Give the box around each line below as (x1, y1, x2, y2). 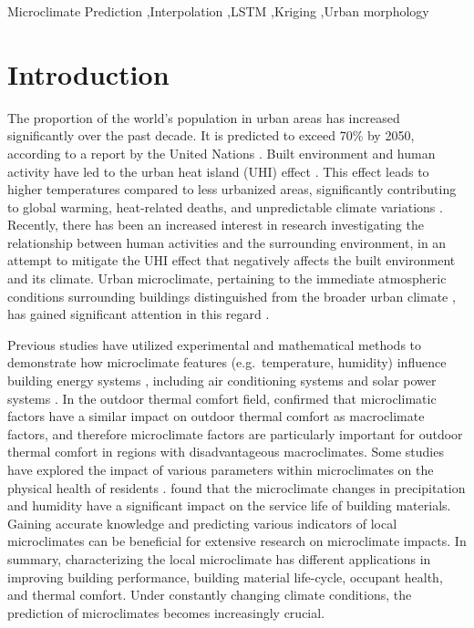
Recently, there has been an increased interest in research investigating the (7, 215, 424, 234)
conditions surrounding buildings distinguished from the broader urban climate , (7, 286, 456, 305)
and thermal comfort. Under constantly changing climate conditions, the (7, 585, 412, 604)
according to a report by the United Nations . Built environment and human (7, 143, 436, 162)
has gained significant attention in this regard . (7, 304, 270, 324)
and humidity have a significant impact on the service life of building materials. (7, 496, 451, 515)
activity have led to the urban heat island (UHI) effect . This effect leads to (7, 161, 429, 180)
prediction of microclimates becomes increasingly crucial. (7, 602, 325, 622)
